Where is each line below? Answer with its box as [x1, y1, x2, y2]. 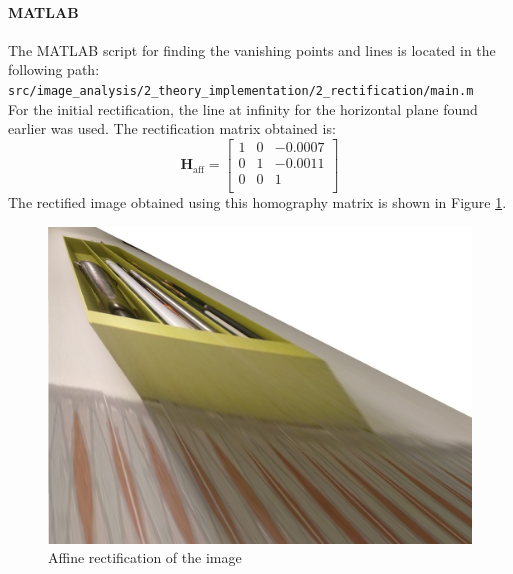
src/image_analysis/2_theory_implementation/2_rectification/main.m [8, 83, 474, 98]
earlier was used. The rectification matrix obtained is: [8, 118, 336, 139]
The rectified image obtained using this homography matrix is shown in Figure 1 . [8, 191, 507, 212]
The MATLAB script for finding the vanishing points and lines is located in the [8, 39, 496, 60]
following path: [8, 59, 100, 80]
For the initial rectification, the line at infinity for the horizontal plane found [8, 98, 478, 119]
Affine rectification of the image [48, 547, 242, 568]
